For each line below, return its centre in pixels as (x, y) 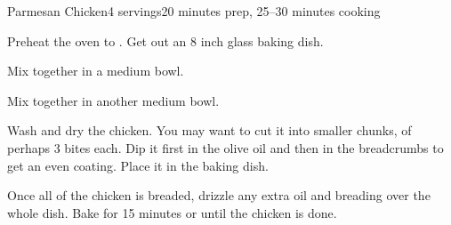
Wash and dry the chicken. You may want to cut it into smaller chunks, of (209, 130)
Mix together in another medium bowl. (113, 100)
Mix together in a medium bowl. (96, 71)
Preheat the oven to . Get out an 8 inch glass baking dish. (165, 40)
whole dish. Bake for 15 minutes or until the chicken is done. (172, 212)
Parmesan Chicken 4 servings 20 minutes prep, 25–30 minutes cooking (194, 11)
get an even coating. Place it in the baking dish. (138, 165)
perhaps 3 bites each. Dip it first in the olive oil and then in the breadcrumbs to (225, 147)
